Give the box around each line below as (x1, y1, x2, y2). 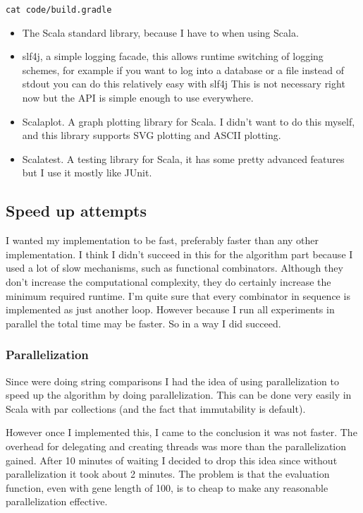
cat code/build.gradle (6, 5, 112, 15)
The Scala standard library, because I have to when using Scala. (22, 25, 299, 40)
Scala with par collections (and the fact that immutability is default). (6, 401, 306, 416)
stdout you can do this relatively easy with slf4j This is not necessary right (22, 76, 345, 91)
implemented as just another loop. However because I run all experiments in (6, 302, 335, 317)
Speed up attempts (6, 200, 147, 222)
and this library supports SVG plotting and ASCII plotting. (22, 128, 281, 143)
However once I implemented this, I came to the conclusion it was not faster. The (6, 425, 357, 440)
